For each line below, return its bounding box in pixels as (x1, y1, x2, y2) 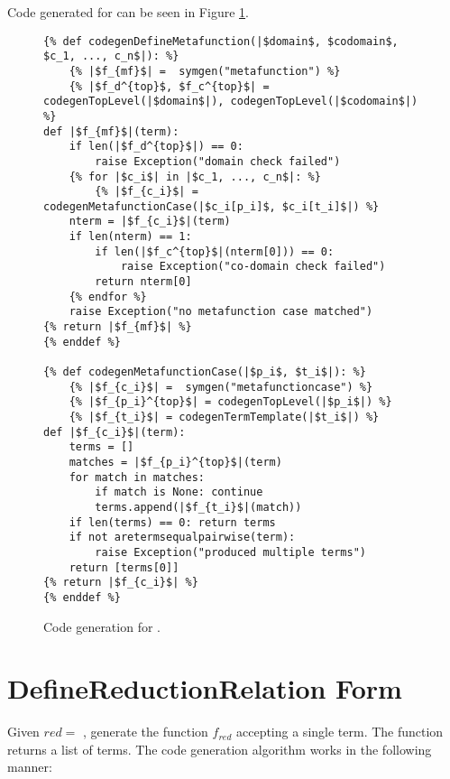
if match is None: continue (95, 486, 263, 499)
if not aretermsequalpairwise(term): (69, 531, 296, 544)
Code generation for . (43, 617, 161, 635)
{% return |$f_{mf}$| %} (43, 320, 192, 334)
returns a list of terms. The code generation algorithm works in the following (7, 739, 432, 758)
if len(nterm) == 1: (69, 230, 192, 244)
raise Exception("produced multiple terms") (95, 545, 366, 559)
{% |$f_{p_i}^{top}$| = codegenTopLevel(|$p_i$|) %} (69, 395, 392, 409)
